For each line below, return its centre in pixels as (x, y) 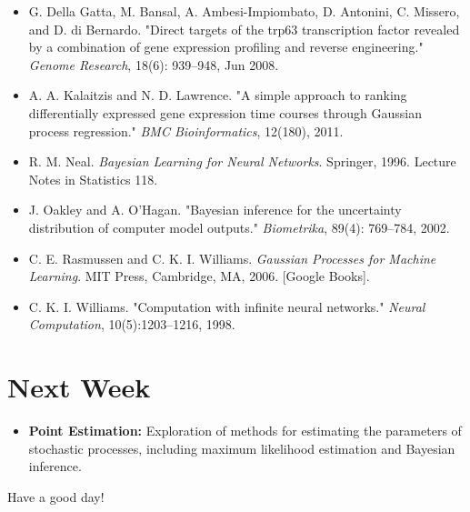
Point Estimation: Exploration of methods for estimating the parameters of (245, 431)
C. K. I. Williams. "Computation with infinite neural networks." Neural (227, 306)
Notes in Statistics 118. (93, 179)
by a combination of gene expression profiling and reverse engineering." (226, 47)
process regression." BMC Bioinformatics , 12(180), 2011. (186, 131)
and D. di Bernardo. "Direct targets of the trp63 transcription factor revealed (244, 29)
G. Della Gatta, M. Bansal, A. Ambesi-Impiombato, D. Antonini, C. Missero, (244, 11)
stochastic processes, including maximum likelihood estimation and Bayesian (242, 448)
